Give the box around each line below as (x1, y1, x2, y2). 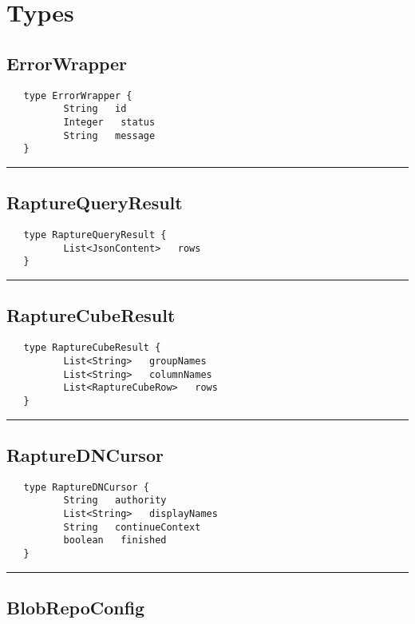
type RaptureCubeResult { (23, 342, 161, 354)
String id (63, 103, 127, 115)
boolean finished (63, 535, 167, 546)
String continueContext (63, 521, 201, 533)
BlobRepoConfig (6, 595, 145, 620)
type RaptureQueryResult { (23, 229, 167, 241)
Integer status (63, 116, 156, 128)
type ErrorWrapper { (23, 89, 132, 101)
